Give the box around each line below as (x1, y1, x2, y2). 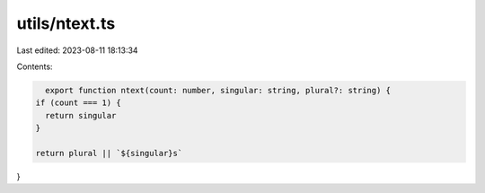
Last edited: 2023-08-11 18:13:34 (16, 45, 138, 56)
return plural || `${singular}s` (35, 148, 183, 158)
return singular (45, 110, 117, 120)
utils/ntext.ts (16, 13, 116, 33)
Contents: (16, 61, 53, 72)
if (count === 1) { (35, 98, 121, 108)
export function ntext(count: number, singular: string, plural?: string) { (45, 85, 391, 95)
